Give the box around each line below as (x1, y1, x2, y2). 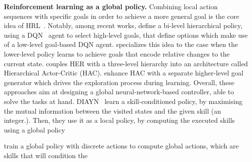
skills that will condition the (4, 150, 88, 160)
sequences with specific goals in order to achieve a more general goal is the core (4, 11, 239, 21)
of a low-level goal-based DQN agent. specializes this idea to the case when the (4, 39, 238, 49)
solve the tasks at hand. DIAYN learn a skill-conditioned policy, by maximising (4, 96, 243, 106)
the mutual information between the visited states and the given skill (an (4, 105, 221, 116)
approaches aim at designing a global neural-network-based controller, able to (4, 87, 234, 97)
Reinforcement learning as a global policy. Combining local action (4, 1, 218, 11)
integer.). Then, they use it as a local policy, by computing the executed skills (4, 115, 235, 125)
